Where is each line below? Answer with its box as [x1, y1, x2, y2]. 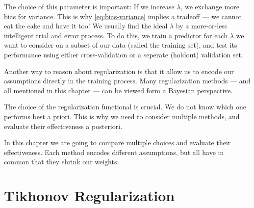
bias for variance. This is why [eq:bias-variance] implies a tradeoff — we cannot [4, 11, 242, 21]
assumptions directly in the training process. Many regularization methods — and [4, 76, 251, 86]
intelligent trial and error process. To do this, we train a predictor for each [4, 30, 228, 40]
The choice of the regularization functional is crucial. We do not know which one [4, 102, 247, 112]
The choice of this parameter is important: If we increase [4, 1, 175, 11]
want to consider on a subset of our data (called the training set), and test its [4, 40, 237, 50]
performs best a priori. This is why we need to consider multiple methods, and [4, 111, 240, 121]
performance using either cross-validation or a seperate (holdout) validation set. [4, 49, 243, 59]
